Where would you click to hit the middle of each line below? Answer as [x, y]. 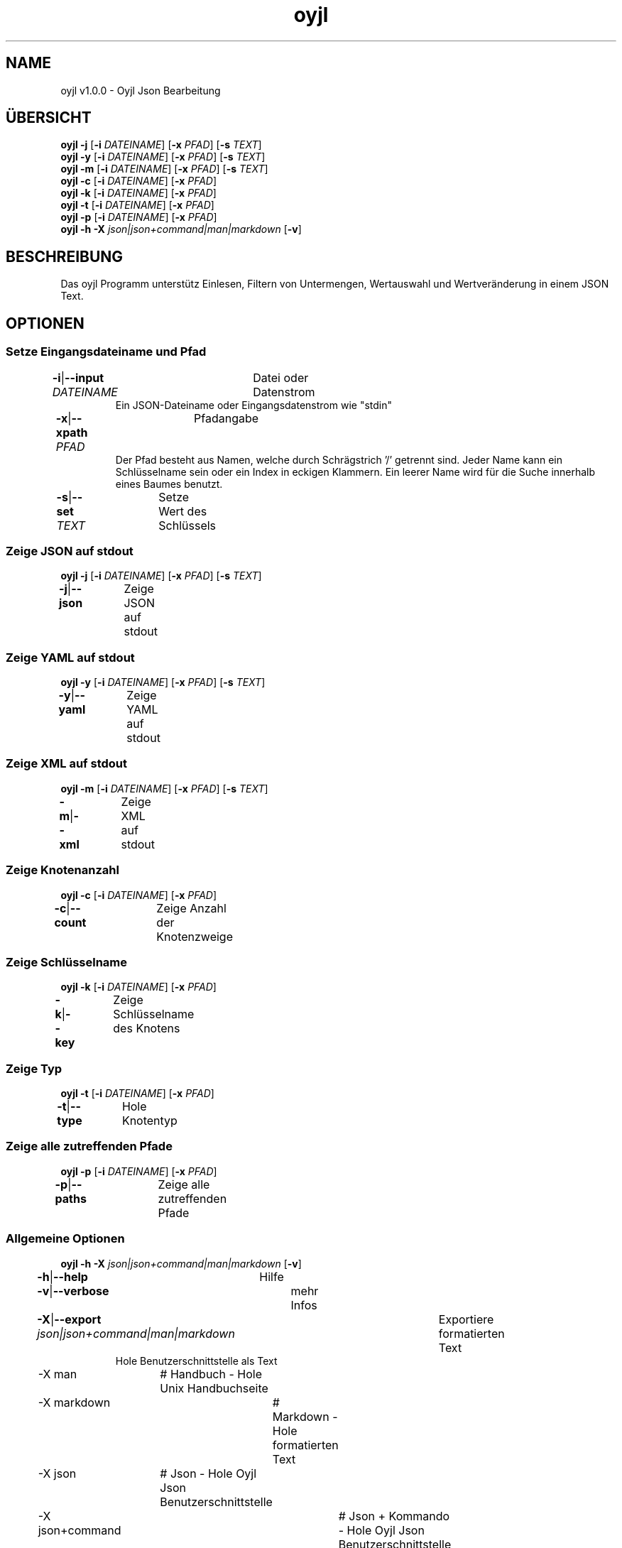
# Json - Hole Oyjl [208, 1473]
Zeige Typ [34, 1068]
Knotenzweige [195, 936]
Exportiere [466, 1319]
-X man [58, 1374]
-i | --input [78, 377]
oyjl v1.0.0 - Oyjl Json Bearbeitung [141, 90]
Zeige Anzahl [191, 908]
